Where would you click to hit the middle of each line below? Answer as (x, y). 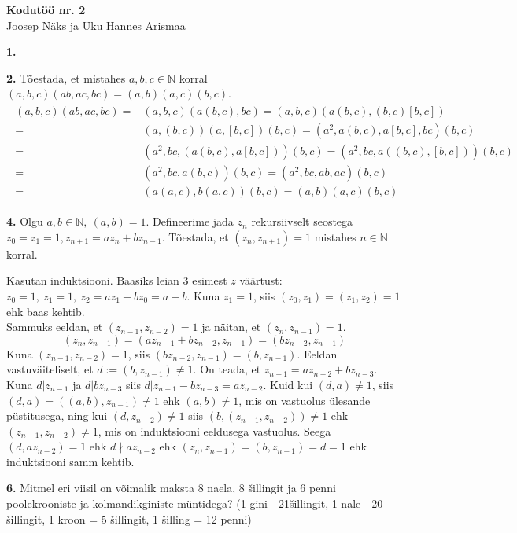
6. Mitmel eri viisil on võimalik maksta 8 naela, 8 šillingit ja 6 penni (171, 488)
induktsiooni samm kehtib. (70, 461)
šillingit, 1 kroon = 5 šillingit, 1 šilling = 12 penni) (129, 518)
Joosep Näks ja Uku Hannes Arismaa (96, 25)
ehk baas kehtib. (46, 311)
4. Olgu (25, 221)
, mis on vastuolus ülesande (305, 400)
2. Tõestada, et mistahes (66, 77)
